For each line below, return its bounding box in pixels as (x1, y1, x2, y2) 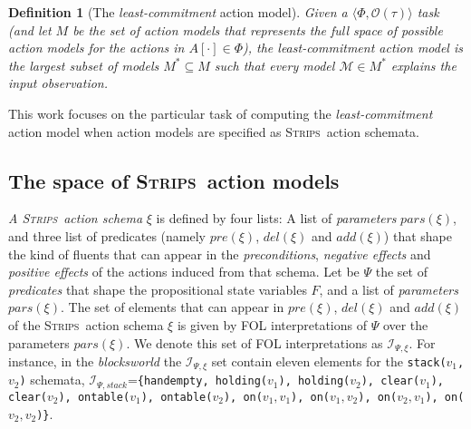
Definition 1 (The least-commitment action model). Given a (8, 3, 348, 21)
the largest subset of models (8, 55, 159, 74)
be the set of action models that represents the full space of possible (72, 20, 443, 39)
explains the (390, 55, 457, 74)
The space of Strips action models (8, 166, 340, 194)
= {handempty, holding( (127, 370, 267, 389)
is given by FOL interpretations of (177, 315, 367, 334)
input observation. (8, 73, 109, 93)
